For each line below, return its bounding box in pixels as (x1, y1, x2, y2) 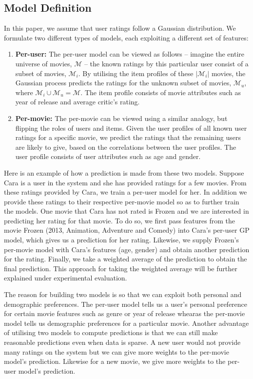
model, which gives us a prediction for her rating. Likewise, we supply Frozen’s (4, 235, 239, 245)
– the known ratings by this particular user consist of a (84, 58, 249, 68)
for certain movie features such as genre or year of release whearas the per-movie (4, 308, 245, 319)
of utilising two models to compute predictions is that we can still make (4, 327, 218, 338)
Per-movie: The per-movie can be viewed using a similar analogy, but (15, 113, 228, 123)
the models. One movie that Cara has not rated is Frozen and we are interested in (4, 206, 249, 216)
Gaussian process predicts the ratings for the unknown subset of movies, (15, 78, 232, 88)
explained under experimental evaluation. (4, 273, 127, 283)
